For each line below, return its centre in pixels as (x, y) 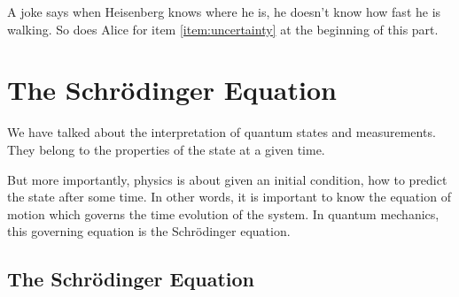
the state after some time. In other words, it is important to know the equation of (229, 197)
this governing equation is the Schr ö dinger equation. (149, 231)
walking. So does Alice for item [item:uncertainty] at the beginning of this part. (223, 29)
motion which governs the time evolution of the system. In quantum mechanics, (223, 213)
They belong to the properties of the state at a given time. (166, 149)
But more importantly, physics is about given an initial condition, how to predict (227, 179)
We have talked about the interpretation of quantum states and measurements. (222, 132)
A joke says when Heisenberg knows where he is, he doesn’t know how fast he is (224, 11)
